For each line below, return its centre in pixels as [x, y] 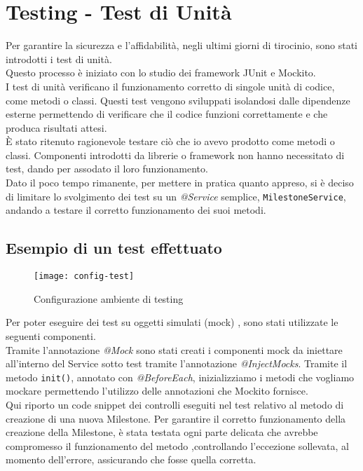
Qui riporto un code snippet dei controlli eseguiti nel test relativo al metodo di [175, 404]
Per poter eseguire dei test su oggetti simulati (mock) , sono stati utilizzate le [172, 322]
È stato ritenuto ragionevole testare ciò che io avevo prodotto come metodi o [170, 141]
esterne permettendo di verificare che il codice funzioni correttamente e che [167, 114]
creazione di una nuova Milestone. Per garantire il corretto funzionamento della [176, 418]
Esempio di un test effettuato [114, 248]
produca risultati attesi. [56, 127]
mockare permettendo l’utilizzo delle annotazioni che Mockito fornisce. [157, 391]
